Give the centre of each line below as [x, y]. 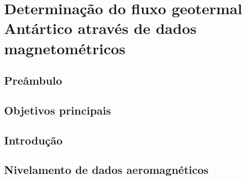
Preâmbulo [33, 80]
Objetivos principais [58, 110]
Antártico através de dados [100, 28]
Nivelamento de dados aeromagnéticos [107, 170]
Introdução [33, 140]
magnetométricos [65, 48]
